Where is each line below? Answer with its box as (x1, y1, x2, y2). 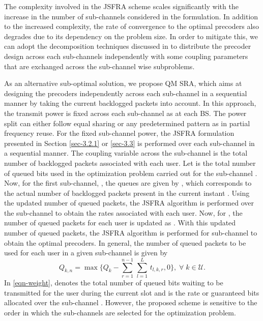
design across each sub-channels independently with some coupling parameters (4, 50, 248, 61)
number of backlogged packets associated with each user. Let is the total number (4, 157, 256, 168)
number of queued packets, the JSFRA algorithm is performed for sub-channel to (4, 227, 257, 238)
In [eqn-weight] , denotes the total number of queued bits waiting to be (4, 277, 223, 287)
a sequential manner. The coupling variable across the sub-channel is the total (4, 148, 248, 158)
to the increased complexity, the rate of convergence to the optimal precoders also (4, 21, 259, 32)
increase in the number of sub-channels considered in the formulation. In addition (4, 11, 258, 21)
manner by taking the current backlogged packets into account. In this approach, (4, 98, 256, 108)
